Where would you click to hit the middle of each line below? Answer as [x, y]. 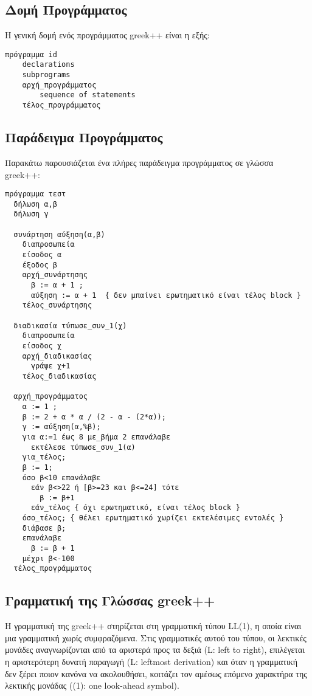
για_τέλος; [44, 457]
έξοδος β [40, 265]
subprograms [46, 75]
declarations [48, 65]
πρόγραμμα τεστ [36, 194]
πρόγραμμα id [31, 54]
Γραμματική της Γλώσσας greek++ [110, 600]
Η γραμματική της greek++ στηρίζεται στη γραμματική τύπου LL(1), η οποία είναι [153, 626]
